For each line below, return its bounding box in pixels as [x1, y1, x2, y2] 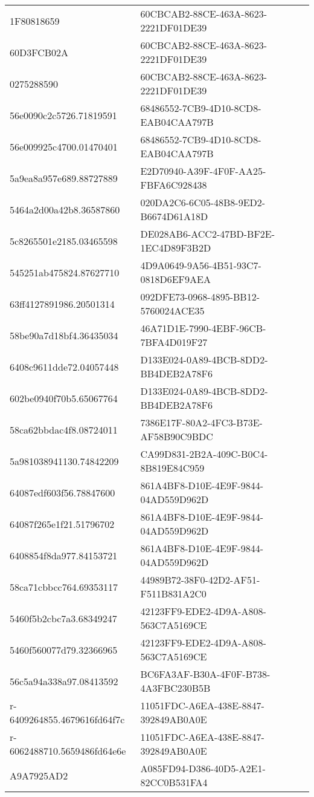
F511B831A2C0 [140, 587, 207, 600]
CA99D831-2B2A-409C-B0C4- [140, 447, 268, 461]
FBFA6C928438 [140, 178, 207, 192]
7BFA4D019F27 [140, 335, 208, 349]
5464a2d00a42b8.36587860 [10, 202, 120, 216]
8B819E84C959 [140, 461, 205, 475]
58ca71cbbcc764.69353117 [10, 579, 118, 594]
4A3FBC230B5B [140, 681, 211, 695]
